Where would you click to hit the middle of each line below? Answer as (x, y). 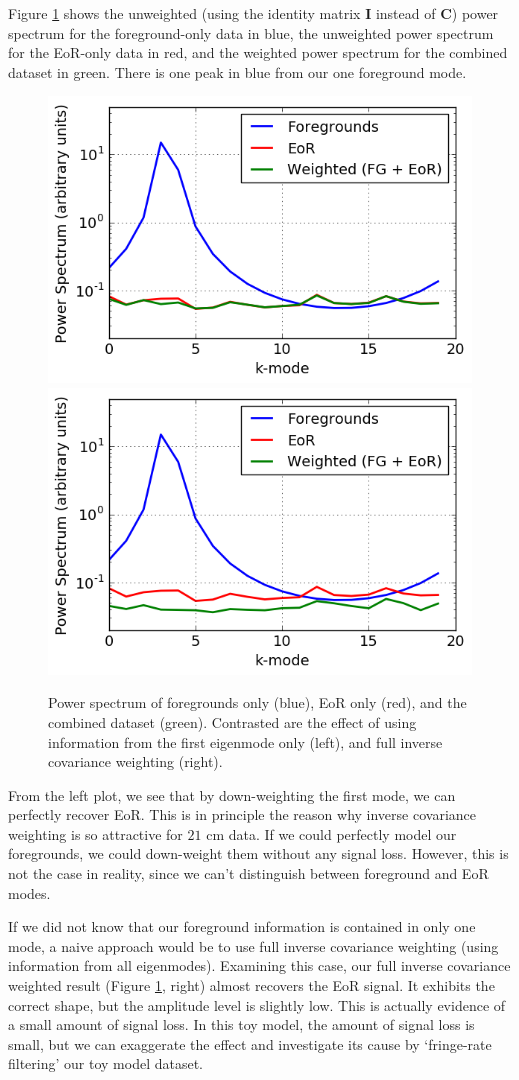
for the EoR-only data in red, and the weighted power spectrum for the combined (258, 52)
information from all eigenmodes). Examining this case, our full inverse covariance (259, 965)
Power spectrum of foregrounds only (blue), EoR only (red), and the (257, 702)
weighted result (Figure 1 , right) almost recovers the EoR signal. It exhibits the (251, 985)
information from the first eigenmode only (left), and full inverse (245, 741)
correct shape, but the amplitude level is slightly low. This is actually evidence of (257, 1004)
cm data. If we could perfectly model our (331, 833)
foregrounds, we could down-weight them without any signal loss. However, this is (258, 853)
